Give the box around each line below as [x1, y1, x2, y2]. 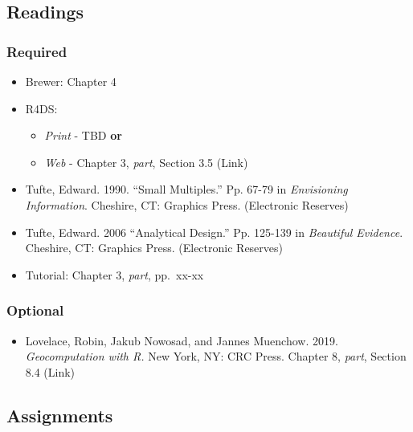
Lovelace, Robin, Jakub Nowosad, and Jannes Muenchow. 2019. [25, 332, 338, 348]
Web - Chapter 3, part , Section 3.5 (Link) [44, 153, 248, 170]
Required [6, 41, 67, 61]
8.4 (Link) [25, 363, 76, 380]
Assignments [6, 402, 113, 427]
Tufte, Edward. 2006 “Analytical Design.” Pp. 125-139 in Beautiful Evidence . [25, 223, 403, 240]
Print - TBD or [44, 127, 122, 144]
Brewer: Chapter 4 [25, 73, 117, 89]
